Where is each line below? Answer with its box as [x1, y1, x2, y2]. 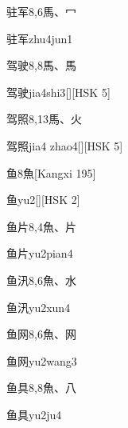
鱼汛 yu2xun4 [6, 298, 71, 315]
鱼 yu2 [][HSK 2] [6, 191, 80, 208]
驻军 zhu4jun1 [6, 30, 73, 46]
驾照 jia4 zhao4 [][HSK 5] [6, 137, 123, 154]
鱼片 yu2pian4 [6, 245, 73, 262]
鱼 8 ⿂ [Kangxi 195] [6, 164, 96, 181]
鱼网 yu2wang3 [6, 352, 77, 369]
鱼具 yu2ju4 [6, 406, 62, 422]
